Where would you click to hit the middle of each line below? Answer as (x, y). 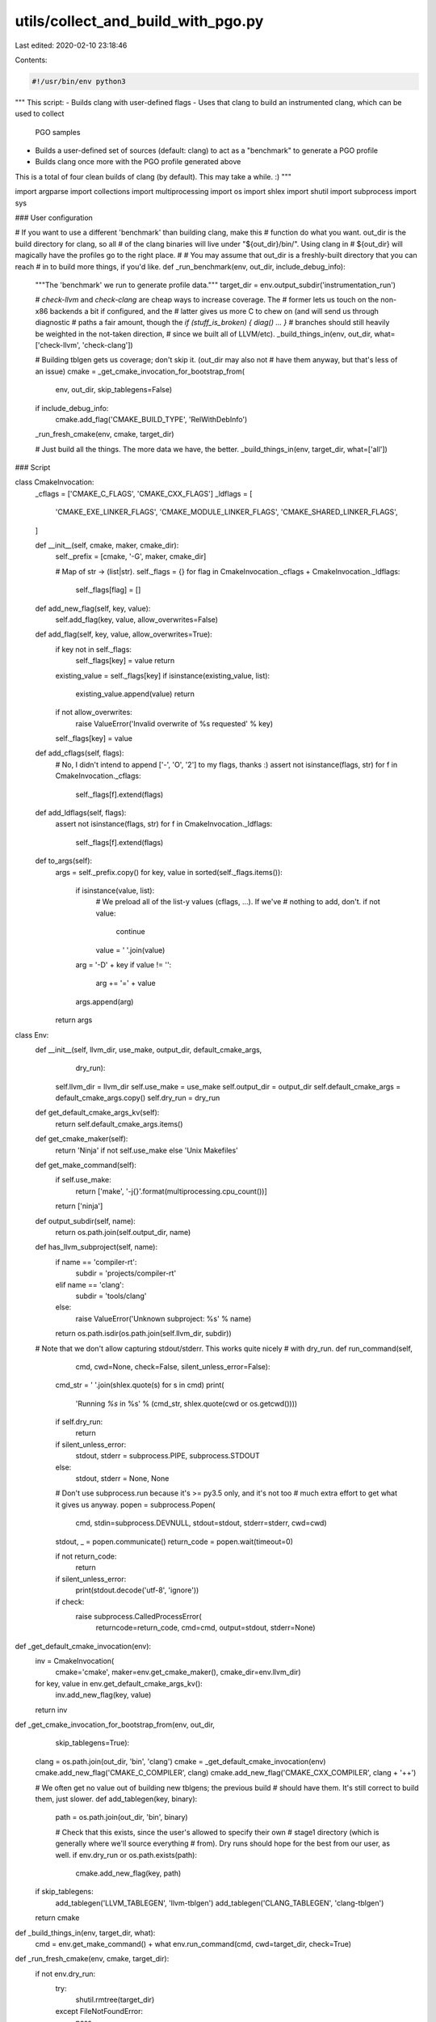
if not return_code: (86, 1556)
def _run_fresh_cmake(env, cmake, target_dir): (92, 1959)
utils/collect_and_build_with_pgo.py (139, 21)
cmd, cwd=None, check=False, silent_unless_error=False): (173, 1366)
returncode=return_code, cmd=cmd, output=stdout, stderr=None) (205, 1628)
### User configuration (54, 218)
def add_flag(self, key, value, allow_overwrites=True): (124, 634)
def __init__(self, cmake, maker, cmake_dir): (107, 545)
